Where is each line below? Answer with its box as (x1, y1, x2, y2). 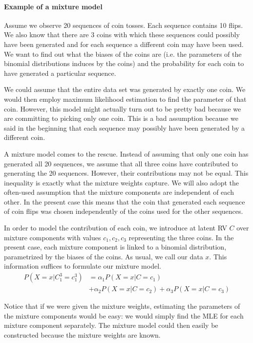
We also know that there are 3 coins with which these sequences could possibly (4, 29, 240, 40)
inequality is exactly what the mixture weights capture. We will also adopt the (4, 177, 239, 187)
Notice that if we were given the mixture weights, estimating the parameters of (4, 301, 240, 311)
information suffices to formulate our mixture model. (4, 261, 161, 271)
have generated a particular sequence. (4, 68, 116, 78)
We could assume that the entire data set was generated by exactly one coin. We (4, 84, 246, 94)
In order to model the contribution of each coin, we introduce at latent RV (4, 223, 227, 233)
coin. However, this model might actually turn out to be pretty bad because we (4, 103, 241, 114)
